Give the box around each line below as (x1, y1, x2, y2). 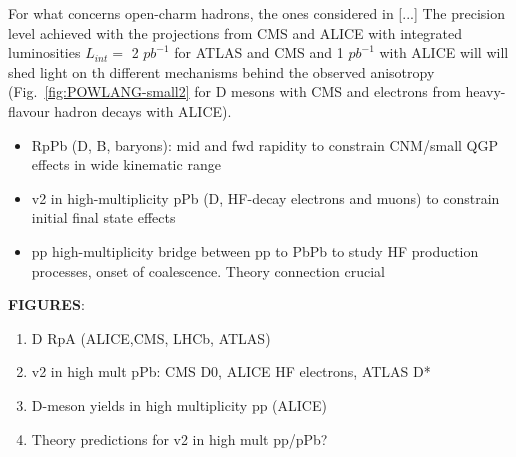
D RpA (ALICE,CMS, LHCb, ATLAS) (31, 327, 271, 348)
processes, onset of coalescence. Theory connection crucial (31, 260, 385, 281)
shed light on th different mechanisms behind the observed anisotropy (8, 61, 435, 82)
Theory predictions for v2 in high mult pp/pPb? (31, 428, 328, 449)
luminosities (8, 42, 81, 63)
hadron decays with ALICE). (54, 100, 232, 121)
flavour (8, 100, 50, 121)
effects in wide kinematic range (31, 154, 221, 175)
